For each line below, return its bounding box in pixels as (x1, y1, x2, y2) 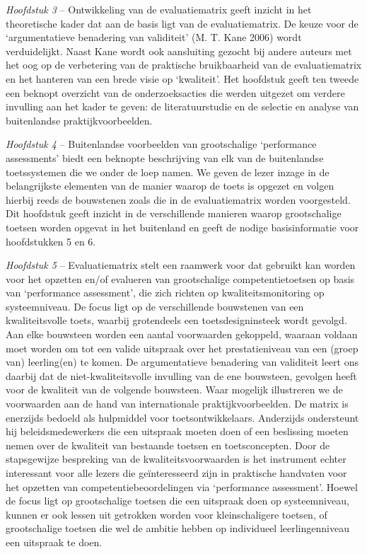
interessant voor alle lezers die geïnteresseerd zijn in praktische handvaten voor (6, 466, 347, 480)
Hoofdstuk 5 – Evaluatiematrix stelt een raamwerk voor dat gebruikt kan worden (6, 258, 356, 272)
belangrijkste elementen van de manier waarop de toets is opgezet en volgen (6, 178, 334, 193)
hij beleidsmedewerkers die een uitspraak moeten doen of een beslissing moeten (6, 424, 349, 439)
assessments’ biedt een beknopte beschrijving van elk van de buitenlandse (6, 150, 324, 165)
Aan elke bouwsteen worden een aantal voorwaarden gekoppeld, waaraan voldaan (6, 327, 358, 342)
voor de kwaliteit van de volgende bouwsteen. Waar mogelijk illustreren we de (6, 382, 343, 397)
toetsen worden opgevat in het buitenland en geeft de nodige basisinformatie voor (6, 219, 359, 234)
